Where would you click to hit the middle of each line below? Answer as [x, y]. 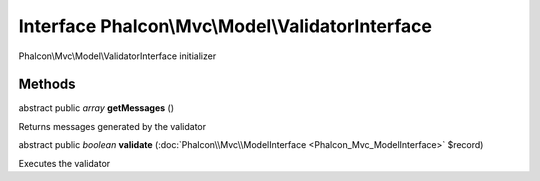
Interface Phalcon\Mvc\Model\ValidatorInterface [225, 26]
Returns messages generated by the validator [112, 126]
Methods [47, 84]
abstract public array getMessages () [96, 108]
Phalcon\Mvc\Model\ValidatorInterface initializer [117, 56]
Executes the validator [64, 163]
